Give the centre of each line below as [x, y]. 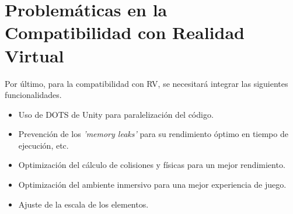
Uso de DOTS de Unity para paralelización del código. [116, 114]
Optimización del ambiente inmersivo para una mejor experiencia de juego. [152, 185]
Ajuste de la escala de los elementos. [83, 204]
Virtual [34, 55]
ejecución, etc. [43, 145]
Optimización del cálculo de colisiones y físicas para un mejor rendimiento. [152, 165]
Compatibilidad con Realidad [125, 32]
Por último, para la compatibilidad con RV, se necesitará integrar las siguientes [146, 83]
